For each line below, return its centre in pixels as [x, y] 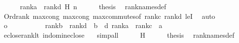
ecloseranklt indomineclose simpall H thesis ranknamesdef [119, 35]
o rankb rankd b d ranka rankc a [83, 25]
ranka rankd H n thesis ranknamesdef [93, 6]
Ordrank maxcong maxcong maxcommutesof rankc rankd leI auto [109, 16]
